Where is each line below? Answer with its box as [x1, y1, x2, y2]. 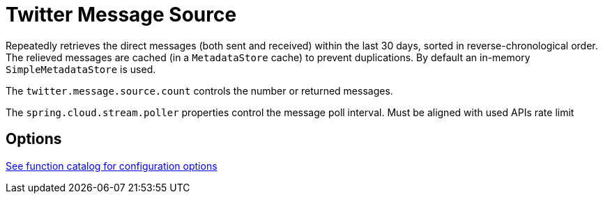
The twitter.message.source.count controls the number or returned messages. [6, 84, 393, 97]
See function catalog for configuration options [6, 159, 217, 172]
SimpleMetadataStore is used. [6, 63, 156, 75]
